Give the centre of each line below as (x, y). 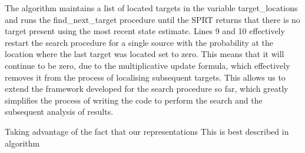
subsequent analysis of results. (59, 112)
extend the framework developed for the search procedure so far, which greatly (147, 89)
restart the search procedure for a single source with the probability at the (139, 42)
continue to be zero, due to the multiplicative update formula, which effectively (147, 65)
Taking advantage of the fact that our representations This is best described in (147, 131)
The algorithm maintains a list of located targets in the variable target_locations (151, 8)
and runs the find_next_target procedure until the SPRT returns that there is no (152, 19)
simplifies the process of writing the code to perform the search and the (134, 100)
